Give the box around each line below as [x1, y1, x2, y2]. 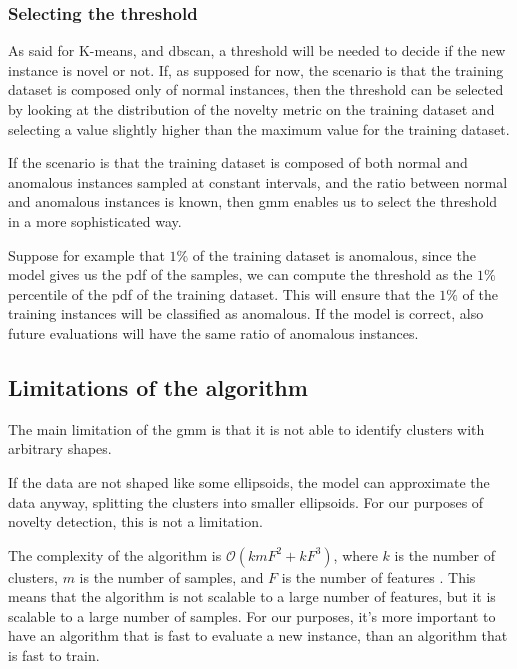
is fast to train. [8, 645, 100, 666]
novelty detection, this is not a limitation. [8, 511, 263, 532]
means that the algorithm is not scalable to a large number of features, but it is [8, 586, 496, 607]
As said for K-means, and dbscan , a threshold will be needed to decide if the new [8, 40, 506, 61]
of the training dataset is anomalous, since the [192, 244, 476, 265]
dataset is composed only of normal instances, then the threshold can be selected [8, 79, 504, 100]
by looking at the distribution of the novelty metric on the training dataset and [8, 99, 495, 119]
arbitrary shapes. [8, 438, 112, 459]
